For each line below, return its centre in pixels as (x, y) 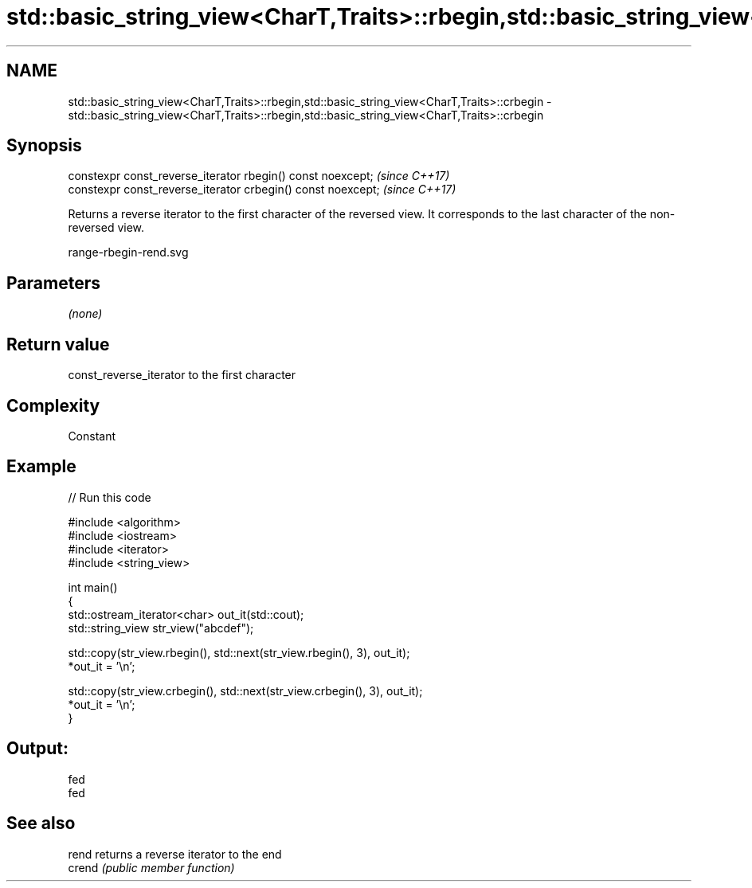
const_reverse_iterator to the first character (182, 375)
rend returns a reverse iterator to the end (175, 854)
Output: (37, 749)
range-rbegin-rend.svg (128, 252)
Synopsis (44, 146)
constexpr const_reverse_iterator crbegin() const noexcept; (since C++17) (262, 190)
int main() (93, 587)
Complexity (53, 405)
